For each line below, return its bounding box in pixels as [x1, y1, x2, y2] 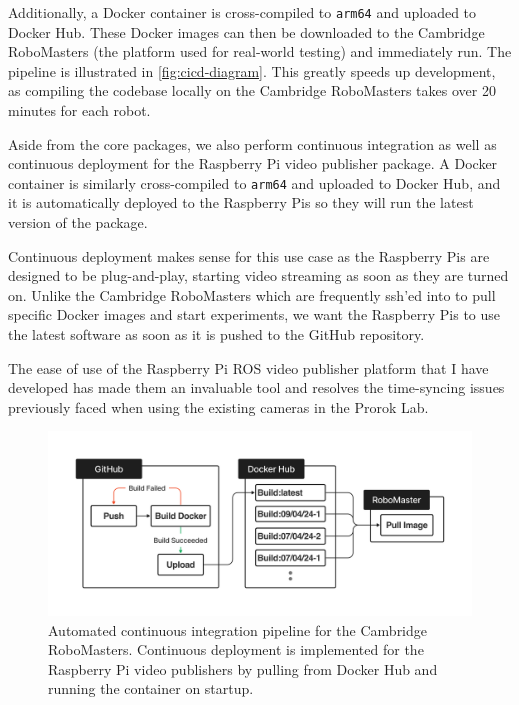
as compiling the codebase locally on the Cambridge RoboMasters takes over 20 [8, 80, 496, 101]
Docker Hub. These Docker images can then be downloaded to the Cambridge [8, 21, 485, 42]
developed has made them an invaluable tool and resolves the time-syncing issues [8, 377, 505, 398]
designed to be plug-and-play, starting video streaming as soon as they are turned [8, 265, 509, 286]
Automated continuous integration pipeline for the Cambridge [48, 619, 428, 640]
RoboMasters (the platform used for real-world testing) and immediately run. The [8, 41, 512, 62]
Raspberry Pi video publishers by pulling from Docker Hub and [48, 658, 438, 679]
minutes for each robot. [8, 100, 151, 121]
